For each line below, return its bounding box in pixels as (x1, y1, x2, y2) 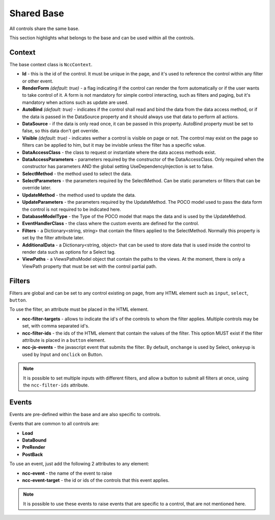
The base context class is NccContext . (9, 61, 93, 67)
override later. (22, 185, 52, 191)
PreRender (22, 444, 45, 450)
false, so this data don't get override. (22, 128, 100, 134)
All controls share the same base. (9, 25, 80, 32)
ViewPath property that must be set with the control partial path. (22, 263, 157, 269)
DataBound (22, 437, 47, 443)
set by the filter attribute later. (22, 235, 85, 241)
